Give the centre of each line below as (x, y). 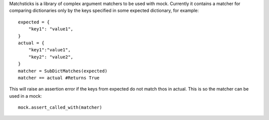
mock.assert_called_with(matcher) (60, 108)
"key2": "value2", (51, 57)
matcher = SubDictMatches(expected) (63, 71)
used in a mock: (26, 96)
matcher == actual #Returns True (59, 78)
